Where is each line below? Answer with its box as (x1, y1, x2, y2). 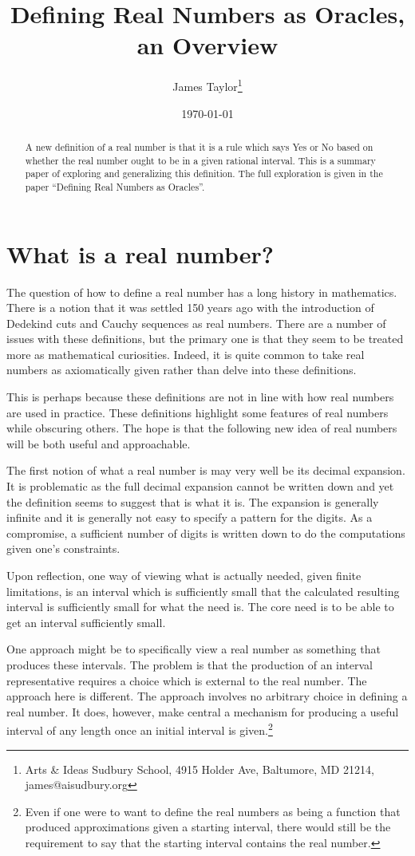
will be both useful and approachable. (6, 435, 191, 452)
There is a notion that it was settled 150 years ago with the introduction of (6, 299, 374, 316)
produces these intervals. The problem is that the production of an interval (6, 656, 373, 673)
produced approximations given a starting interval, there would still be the (25, 819, 391, 835)
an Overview (136, 29, 279, 61)
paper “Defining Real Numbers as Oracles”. (25, 179, 205, 193)
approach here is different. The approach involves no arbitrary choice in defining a (6, 688, 408, 704)
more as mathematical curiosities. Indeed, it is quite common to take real (6, 345, 365, 362)
